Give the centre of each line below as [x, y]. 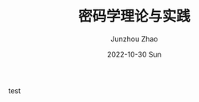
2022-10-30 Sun [134, 54]
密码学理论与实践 [134, 16]
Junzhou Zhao [134, 39]
